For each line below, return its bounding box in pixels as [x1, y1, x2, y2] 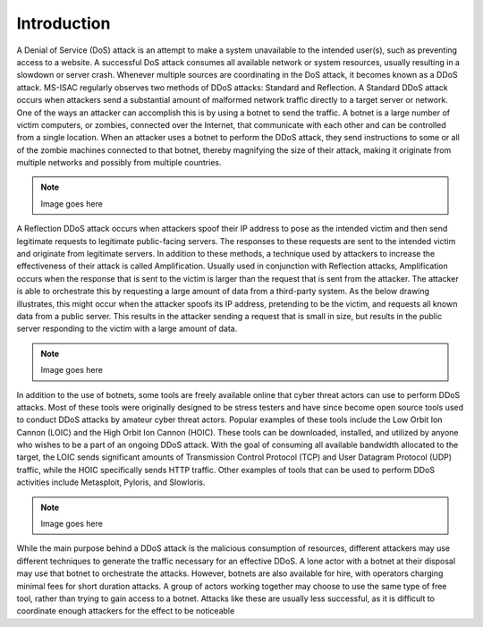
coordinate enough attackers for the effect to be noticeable [16, 606, 235, 616]
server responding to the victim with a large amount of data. [16, 323, 238, 335]
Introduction [16, 13, 111, 33]
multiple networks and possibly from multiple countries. [16, 157, 222, 168]
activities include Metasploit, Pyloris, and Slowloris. [16, 477, 206, 487]
